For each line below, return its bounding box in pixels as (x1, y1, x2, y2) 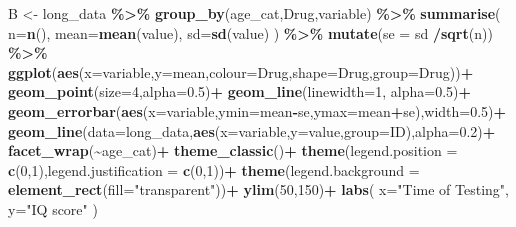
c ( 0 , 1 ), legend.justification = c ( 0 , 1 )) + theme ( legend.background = (8, 159, 420, 180)
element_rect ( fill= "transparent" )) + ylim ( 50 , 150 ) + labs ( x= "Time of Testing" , (8, 179, 509, 200)
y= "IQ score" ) (8, 198, 98, 219)
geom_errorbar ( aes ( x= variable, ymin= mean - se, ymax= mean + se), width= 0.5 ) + (8, 100, 507, 121)
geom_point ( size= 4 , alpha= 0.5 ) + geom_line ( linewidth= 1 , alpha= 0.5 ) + (8, 81, 472, 102)
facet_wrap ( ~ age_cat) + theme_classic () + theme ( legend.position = (8, 140, 458, 161)
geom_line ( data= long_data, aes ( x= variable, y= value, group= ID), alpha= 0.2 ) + (8, 120, 496, 141)
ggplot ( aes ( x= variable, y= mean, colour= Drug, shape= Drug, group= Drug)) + (8, 61, 474, 82)
